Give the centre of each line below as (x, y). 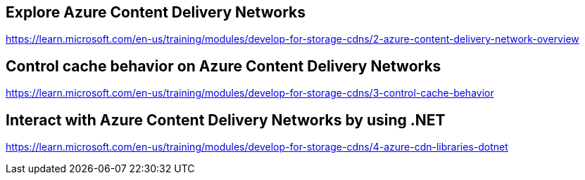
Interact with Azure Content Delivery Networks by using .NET (226, 120)
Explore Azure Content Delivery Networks (156, 12)
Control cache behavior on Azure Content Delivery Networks (224, 66)
